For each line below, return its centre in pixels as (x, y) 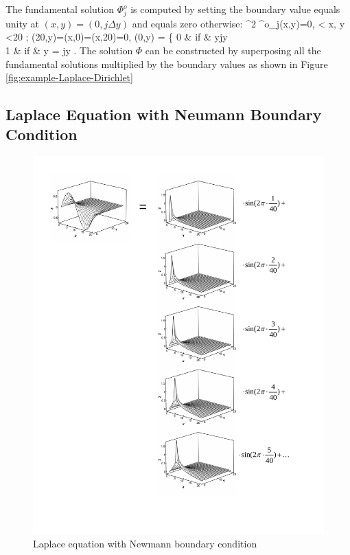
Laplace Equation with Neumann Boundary (164, 114)
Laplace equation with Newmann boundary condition (145, 543)
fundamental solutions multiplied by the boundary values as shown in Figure (167, 64)
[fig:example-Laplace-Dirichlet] (69, 77)
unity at (23, 23)
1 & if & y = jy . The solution (69, 50)
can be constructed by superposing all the (233, 50)
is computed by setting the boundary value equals (235, 9)
